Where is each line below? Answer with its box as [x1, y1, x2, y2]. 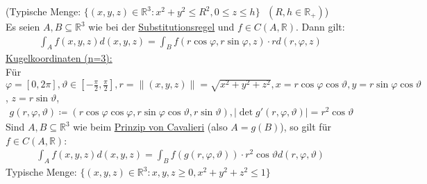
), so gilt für [280, 119, 331, 134]
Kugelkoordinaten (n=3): [6, 51, 112, 65]
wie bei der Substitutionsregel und [88, 19, 235, 33]
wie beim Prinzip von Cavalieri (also [73, 119, 228, 134]
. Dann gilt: [296, 19, 345, 33]
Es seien [6, 19, 40, 33]
